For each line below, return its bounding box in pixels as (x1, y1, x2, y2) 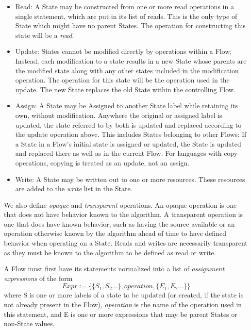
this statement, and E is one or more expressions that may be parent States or (4, 309, 237, 319)
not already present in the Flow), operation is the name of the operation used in (4, 299, 242, 310)
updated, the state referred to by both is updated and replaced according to (15, 119, 242, 130)
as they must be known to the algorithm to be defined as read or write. (4, 247, 216, 257)
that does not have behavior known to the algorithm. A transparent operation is (4, 209, 243, 219)
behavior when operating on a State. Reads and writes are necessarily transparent (4, 238, 248, 248)
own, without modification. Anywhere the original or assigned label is (15, 110, 222, 120)
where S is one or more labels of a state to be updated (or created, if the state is (4, 290, 244, 300)
